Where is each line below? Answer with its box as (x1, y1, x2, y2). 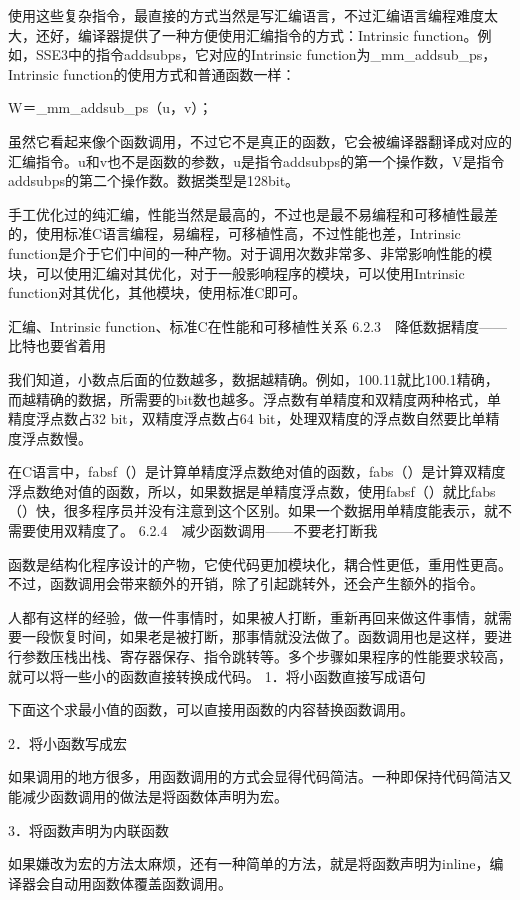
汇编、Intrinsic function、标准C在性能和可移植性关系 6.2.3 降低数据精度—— (8, 315, 508, 336)
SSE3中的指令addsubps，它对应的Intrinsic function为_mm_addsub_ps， (35, 44, 497, 65)
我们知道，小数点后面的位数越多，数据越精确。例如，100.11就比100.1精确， (8, 368, 499, 389)
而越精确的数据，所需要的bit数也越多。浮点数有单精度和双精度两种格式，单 (8, 388, 502, 409)
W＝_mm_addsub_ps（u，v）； (8, 97, 213, 118)
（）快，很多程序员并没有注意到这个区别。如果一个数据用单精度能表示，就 (8, 500, 498, 521)
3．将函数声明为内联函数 (8, 819, 169, 840)
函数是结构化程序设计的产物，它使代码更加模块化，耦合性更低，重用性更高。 (8, 553, 512, 574)
